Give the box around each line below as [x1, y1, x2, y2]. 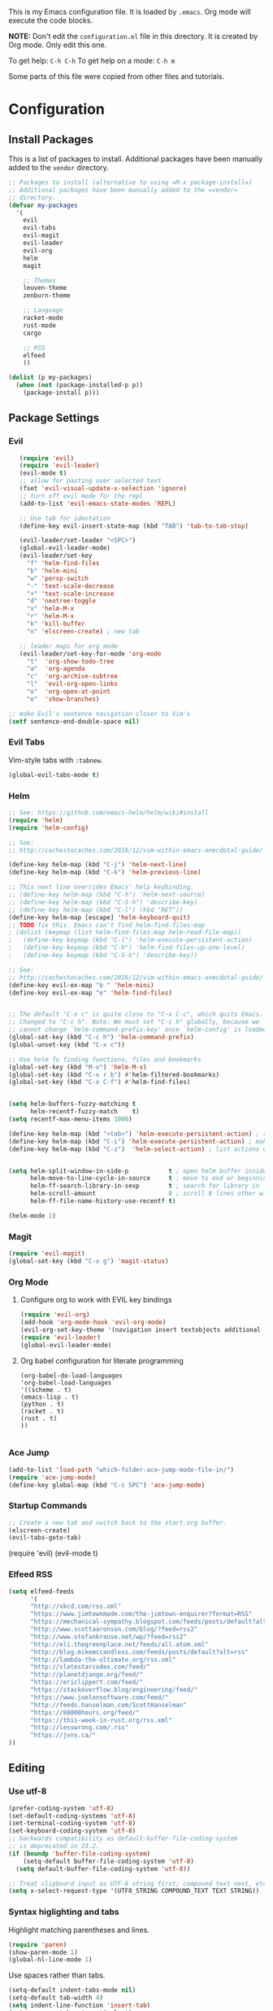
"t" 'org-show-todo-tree [26, 657, 115, 665]
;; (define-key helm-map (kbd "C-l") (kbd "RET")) [8, 906, 184, 914]
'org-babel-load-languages [19, 1378, 112, 1387]
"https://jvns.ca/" [29, 1731, 96, 1740]
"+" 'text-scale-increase [26, 590, 115, 598]
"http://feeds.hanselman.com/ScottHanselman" [29, 1701, 187, 1709]
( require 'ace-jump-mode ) [8, 1473, 96, 1482]
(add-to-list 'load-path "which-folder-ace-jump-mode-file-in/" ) [8, 1465, 234, 1473]
